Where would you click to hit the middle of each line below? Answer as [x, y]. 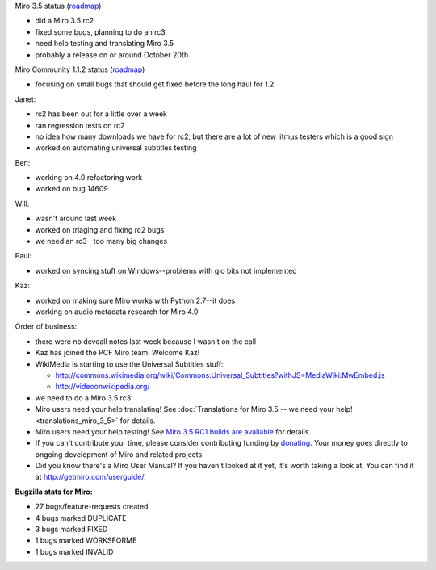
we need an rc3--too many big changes [101, 241]
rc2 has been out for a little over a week [101, 114]
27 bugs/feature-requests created [92, 507]
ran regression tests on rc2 [80, 125]
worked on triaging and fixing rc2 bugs [100, 229]
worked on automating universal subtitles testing [116, 148]
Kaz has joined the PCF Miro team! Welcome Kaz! [117, 353]
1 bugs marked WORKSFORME [86, 540]
